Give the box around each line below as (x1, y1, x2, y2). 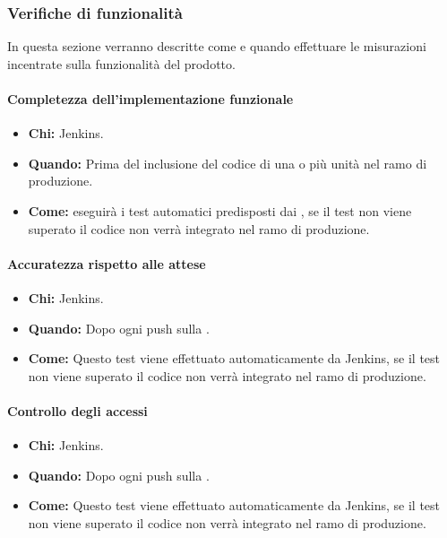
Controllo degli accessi (7, 401, 148, 420)
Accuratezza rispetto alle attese (7, 254, 206, 273)
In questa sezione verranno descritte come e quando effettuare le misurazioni (7, 37, 426, 56)
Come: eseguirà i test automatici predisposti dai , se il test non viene (28, 201, 412, 220)
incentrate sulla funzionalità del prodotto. (7, 54, 236, 73)
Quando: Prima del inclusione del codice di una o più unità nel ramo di (28, 153, 427, 172)
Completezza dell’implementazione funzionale (7, 90, 294, 108)
